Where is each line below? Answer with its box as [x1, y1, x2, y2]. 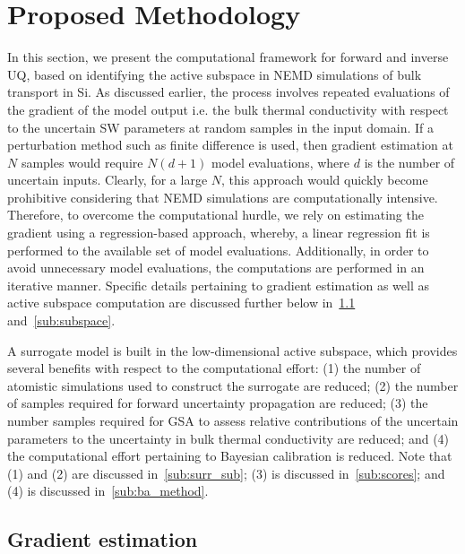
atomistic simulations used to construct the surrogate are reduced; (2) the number [7, 376, 459, 394]
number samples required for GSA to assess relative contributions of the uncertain [7, 411, 459, 429]
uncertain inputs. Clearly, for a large [7, 170, 208, 189]
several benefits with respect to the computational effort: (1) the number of [7, 359, 421, 377]
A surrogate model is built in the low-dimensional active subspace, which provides [7, 341, 458, 359]
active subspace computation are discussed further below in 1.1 [7, 293, 356, 312]
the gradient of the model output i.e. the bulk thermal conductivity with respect [7, 100, 449, 118]
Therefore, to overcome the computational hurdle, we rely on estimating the [7, 205, 424, 224]
